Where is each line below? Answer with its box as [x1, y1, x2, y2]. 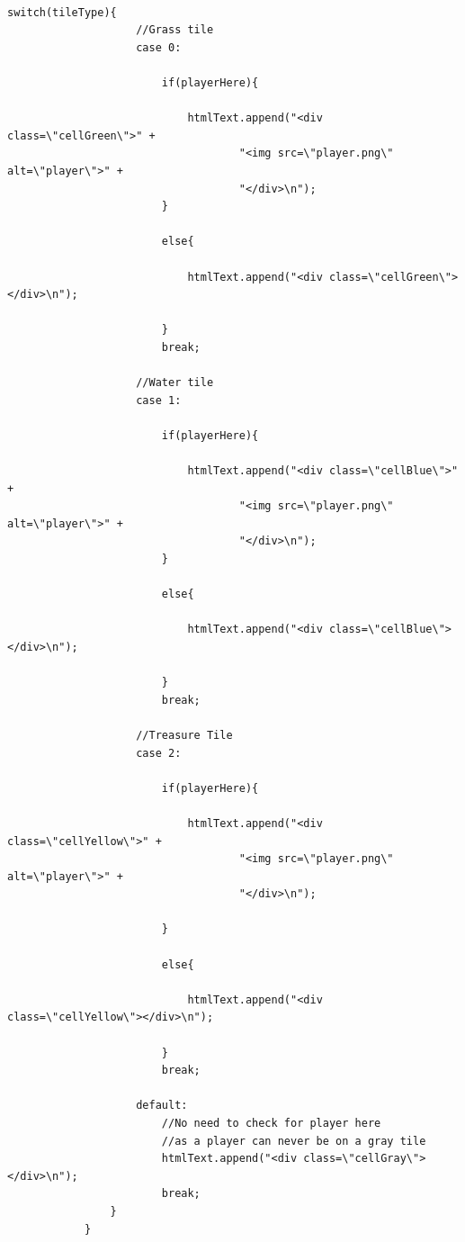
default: [136, 1099, 188, 1112]
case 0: [136, 40, 182, 54]
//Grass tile [136, 23, 214, 37]
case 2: [136, 746, 182, 760]
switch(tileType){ [7, 5, 117, 19]
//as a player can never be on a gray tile [161, 1134, 426, 1147]
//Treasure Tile [136, 728, 233, 742]
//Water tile [136, 376, 214, 390]
